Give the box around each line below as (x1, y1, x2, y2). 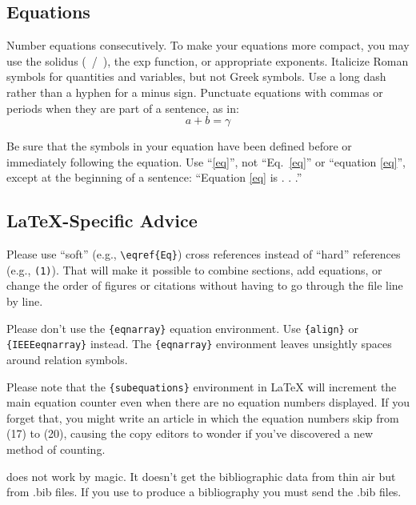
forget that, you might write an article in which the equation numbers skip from (6, 409, 399, 426)
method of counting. (6, 441, 106, 457)
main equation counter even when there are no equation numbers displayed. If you (6, 394, 410, 411)
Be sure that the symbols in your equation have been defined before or (6, 138, 352, 154)
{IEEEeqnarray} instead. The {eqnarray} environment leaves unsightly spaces (6, 335, 392, 352)
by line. (6, 293, 43, 310)
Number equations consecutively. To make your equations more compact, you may (6, 37, 410, 54)
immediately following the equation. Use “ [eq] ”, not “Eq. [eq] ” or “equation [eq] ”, (6, 153, 406, 170)
